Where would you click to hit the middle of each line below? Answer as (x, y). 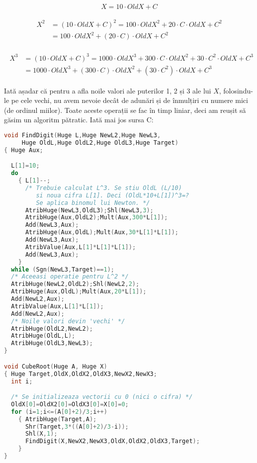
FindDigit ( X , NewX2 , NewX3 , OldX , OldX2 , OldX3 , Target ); (112, 441)
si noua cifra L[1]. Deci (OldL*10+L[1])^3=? (113, 195)
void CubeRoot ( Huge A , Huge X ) (56, 366)
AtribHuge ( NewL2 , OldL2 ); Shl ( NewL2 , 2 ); (75, 284)
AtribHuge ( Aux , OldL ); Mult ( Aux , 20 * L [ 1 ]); (79, 292)
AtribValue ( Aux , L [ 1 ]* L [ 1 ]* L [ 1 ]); (81, 247)
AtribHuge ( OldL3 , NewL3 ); (52, 343)
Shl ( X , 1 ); (41, 434)
